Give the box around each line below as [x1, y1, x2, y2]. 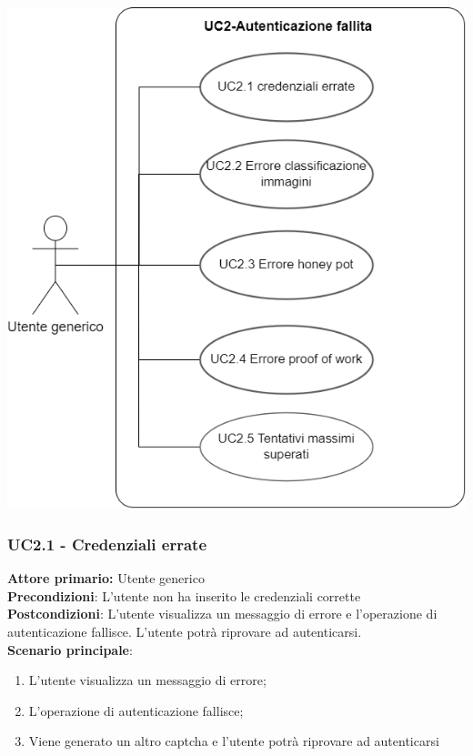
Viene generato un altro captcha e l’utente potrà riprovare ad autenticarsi [28, 731, 439, 751]
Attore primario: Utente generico [7, 569, 205, 588]
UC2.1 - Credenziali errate [7, 532, 207, 555]
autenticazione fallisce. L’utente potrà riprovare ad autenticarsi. [7, 622, 362, 641]
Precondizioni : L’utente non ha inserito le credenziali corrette [7, 586, 361, 605]
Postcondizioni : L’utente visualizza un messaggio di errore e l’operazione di [7, 604, 438, 623]
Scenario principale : [7, 640, 133, 659]
